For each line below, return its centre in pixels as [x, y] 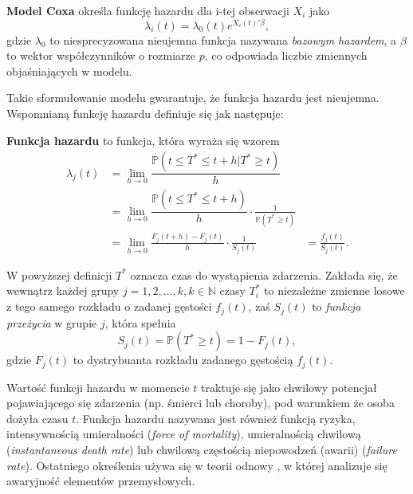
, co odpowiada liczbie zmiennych [286, 55]
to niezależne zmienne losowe [334, 290]
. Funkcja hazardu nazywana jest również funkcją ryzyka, [216, 418]
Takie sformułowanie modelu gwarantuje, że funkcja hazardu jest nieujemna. [193, 98]
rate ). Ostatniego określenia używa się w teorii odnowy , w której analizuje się [197, 465]
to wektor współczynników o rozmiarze [101, 55]
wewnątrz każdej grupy [63, 290]
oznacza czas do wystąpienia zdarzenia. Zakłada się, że [264, 274]
